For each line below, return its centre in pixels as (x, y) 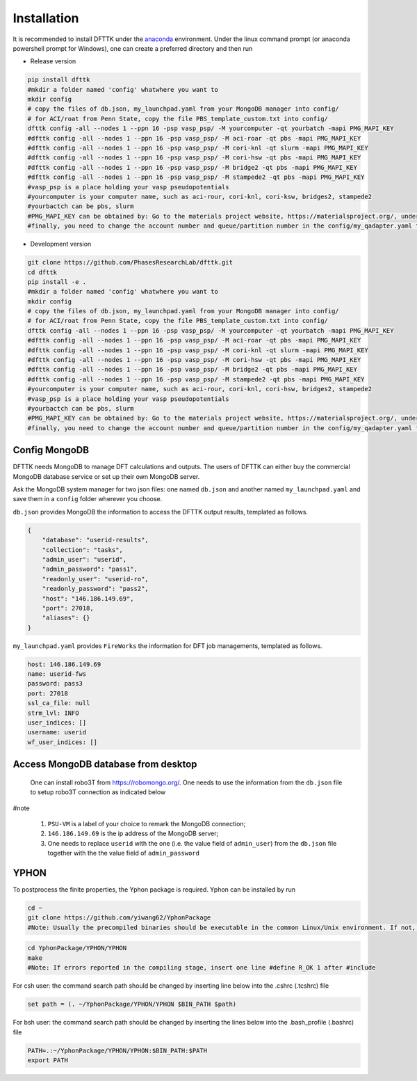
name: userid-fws (57, 674)
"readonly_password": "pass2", (95, 589)
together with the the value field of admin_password (123, 853)
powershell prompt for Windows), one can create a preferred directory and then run (133, 48)
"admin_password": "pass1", (90, 569)
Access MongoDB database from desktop (105, 765)
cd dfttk (42, 272)
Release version (53, 61)
